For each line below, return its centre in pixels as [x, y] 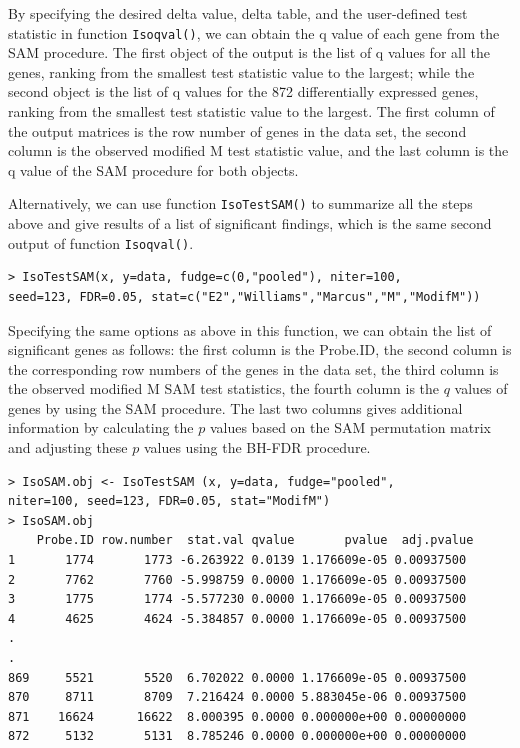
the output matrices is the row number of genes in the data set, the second [237, 130]
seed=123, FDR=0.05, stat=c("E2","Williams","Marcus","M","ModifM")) [244, 296]
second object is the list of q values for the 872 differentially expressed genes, [243, 91]
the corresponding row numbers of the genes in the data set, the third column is [253, 368]
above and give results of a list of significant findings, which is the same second [250, 223]
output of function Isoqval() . [101, 242]
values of [481, 388]
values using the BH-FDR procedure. [257, 447]
